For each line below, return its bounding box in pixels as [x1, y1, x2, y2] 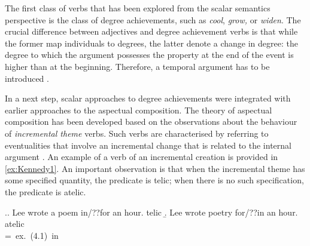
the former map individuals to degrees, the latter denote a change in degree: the [5, 36, 298, 49]
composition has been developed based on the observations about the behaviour [5, 115, 297, 128]
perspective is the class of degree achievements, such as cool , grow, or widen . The [5, 13, 301, 26]
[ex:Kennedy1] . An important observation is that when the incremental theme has [5, 162, 305, 174]
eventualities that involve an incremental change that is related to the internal [5, 139, 291, 151]
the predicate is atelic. [5, 185, 86, 198]
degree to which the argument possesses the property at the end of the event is [5, 48, 294, 61]
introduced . [5, 72, 49, 84]
